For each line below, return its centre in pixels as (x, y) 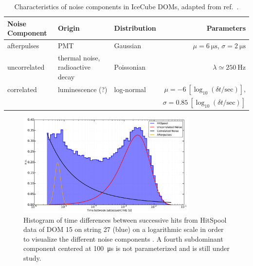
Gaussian (128, 46)
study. (32, 258)
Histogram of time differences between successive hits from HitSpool (125, 219)
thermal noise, (79, 57)
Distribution (135, 28)
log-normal (130, 89)
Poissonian (130, 67)
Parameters (226, 28)
